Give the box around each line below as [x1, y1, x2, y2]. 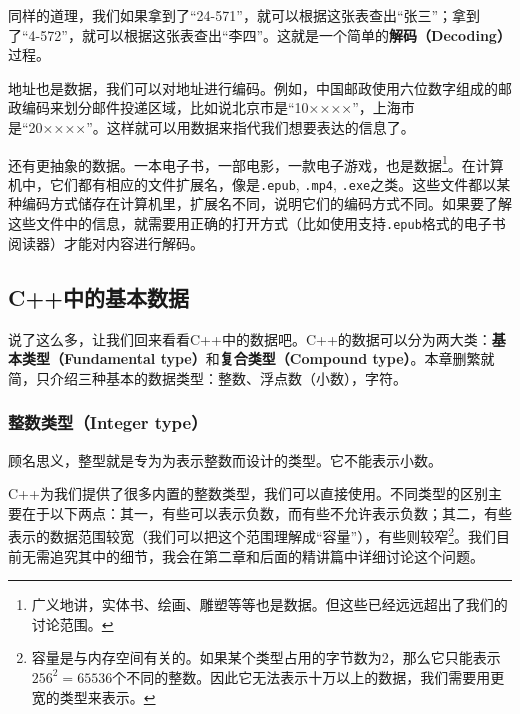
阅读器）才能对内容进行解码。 [8, 232, 204, 253]
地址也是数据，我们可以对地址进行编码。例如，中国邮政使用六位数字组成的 [8, 77, 498, 98]
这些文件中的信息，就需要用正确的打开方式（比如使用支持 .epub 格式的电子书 [8, 213, 506, 234]
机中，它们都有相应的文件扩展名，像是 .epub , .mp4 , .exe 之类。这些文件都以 [8, 173, 497, 194]
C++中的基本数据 [8, 281, 189, 312]
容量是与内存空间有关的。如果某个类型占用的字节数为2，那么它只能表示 [31, 647, 501, 668]
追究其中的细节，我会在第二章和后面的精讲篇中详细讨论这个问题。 [49, 545, 484, 566]
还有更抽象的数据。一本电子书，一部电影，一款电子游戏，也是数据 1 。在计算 [8, 151, 504, 175]
